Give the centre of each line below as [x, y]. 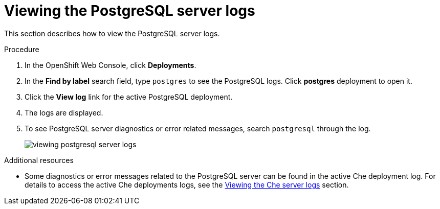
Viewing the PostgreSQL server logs [130, 11]
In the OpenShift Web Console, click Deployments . [111, 65]
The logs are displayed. [64, 112]
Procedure [22, 49]
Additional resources [39, 160]
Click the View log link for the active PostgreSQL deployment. [129, 97]
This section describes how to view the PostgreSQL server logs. [112, 33]
